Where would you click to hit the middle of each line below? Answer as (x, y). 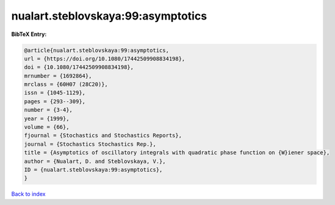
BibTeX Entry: (29, 34)
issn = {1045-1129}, (55, 93)
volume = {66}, (47, 127)
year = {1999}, (47, 118)
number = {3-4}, (49, 110)
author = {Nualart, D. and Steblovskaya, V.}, (95, 161)
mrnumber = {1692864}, (58, 76)
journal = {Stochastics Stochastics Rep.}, (90, 144)
